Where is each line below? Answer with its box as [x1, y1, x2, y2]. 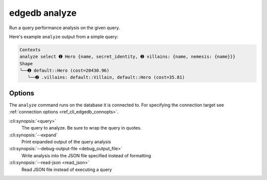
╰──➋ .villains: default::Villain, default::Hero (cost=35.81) [27, 75, 185, 80]
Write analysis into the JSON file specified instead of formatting [21, 152, 151, 158]
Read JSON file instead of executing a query [21, 166, 112, 173]
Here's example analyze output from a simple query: [9, 34, 119, 40]
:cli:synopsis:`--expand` [9, 132, 58, 138]
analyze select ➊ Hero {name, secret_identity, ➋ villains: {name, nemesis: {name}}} [19, 54, 236, 59]
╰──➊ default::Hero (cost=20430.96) [19, 68, 110, 74]
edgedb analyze [9, 7, 77, 18]
